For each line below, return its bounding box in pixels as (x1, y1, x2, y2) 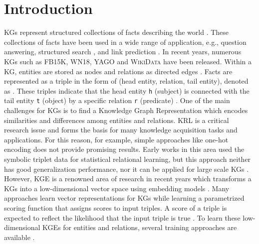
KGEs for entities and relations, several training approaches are (42, 222, 237, 233)
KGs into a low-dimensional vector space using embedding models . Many (4, 183, 230, 193)
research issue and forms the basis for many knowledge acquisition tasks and (4, 124, 238, 135)
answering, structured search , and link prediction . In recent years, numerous (4, 46, 242, 57)
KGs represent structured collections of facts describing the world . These (4, 27, 229, 37)
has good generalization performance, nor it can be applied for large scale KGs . (4, 163, 249, 174)
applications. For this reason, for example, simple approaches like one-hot (4, 134, 229, 144)
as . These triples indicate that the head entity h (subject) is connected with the (4, 85, 250, 96)
